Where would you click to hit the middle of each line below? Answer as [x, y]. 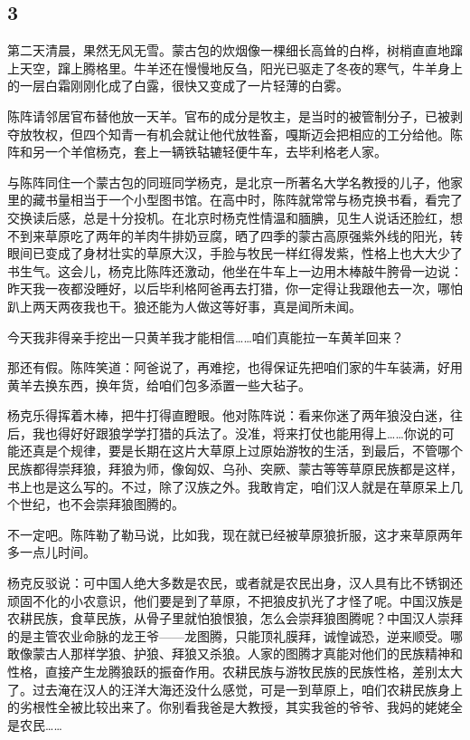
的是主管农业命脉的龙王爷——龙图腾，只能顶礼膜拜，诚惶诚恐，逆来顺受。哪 [235, 635]
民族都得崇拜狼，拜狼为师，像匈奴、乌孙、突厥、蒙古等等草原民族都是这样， [235, 469]
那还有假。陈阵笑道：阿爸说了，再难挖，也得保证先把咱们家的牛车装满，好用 [235, 367]
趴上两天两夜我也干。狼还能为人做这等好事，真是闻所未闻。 [184, 306]
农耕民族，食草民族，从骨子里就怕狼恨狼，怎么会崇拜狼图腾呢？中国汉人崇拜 [235, 618]
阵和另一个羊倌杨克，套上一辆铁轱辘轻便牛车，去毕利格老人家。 [197, 152]
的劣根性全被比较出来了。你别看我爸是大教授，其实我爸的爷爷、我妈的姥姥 [229, 707]
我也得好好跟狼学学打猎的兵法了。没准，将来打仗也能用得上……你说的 [237, 432]
